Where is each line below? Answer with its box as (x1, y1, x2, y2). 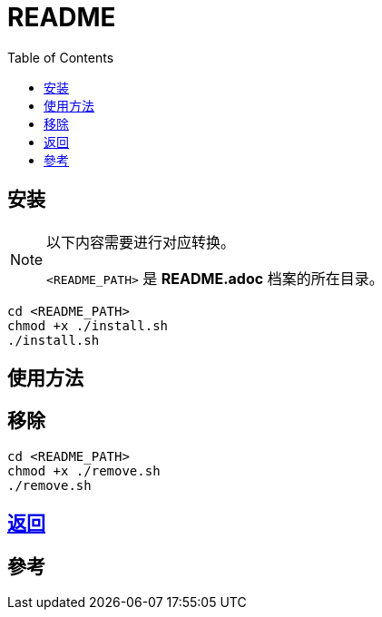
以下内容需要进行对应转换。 (46, 232, 236, 251)
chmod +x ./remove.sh (7, 463, 161, 478)
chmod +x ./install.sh (7, 318, 169, 333)
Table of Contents (7, 49, 114, 65)
